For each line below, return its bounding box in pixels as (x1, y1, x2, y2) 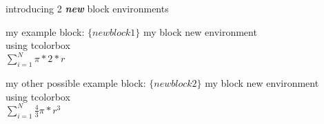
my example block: (6, 24, 85, 39)
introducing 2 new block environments (6, 1, 169, 15)
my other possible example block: (6, 76, 146, 90)
